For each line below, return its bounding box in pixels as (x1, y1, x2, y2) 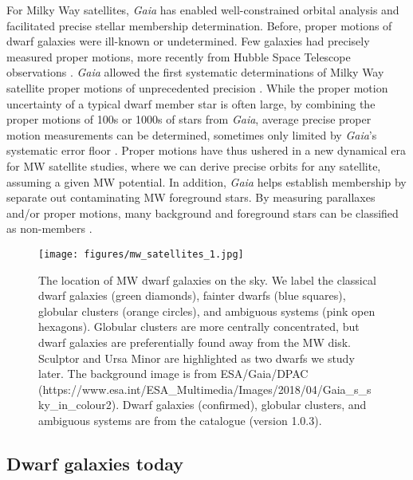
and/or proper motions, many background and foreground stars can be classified (6, 204, 399, 221)
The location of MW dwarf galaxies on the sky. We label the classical (38, 271, 376, 288)
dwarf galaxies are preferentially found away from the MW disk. (38, 333, 351, 350)
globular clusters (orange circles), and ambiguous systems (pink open (38, 302, 376, 319)
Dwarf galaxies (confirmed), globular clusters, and (122, 396, 367, 413)
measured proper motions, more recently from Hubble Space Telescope (6, 48, 351, 65)
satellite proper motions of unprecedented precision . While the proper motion (6, 79, 388, 96)
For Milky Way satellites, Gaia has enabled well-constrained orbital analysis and (6, 2, 399, 18)
